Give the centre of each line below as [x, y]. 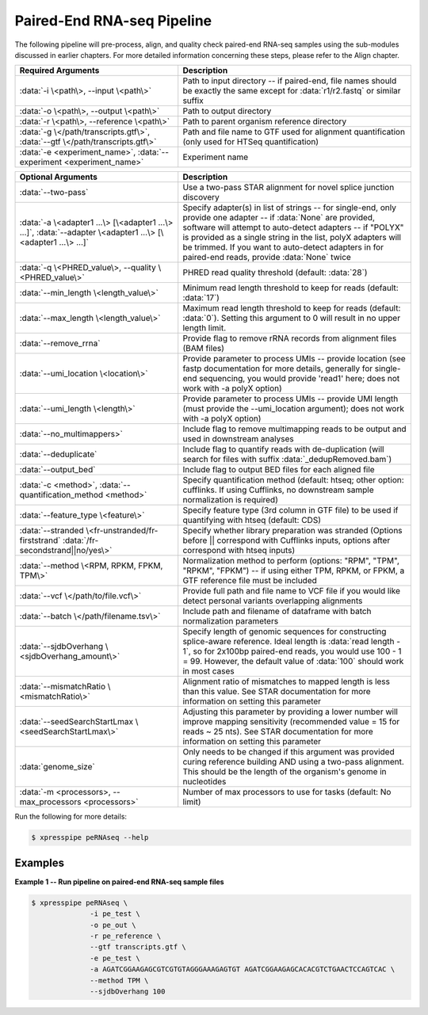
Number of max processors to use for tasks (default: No [287, 792]
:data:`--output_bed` [57, 470]
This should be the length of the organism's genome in [285, 772]
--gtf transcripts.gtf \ [138, 947]
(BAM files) [204, 349]
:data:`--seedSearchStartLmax [76, 722]
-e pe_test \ [115, 958]
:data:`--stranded [52, 531]
